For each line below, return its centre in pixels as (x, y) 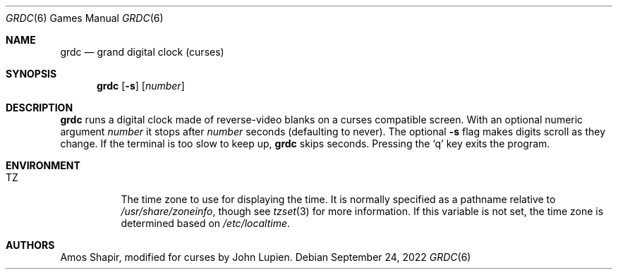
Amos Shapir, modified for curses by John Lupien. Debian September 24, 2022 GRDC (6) (266, 257)
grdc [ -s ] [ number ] (141, 86)
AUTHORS (30, 245)
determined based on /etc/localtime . (206, 223)
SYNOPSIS (31, 74)
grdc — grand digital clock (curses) (142, 52)
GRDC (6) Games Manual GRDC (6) (85, 18)
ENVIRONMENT (43, 165)
